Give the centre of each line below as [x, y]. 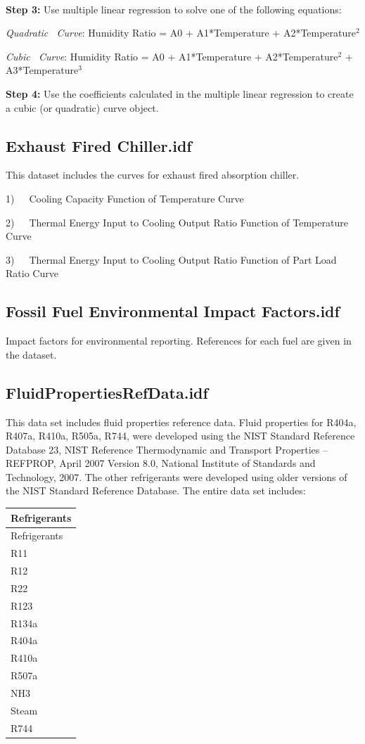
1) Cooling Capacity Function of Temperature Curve [125, 198]
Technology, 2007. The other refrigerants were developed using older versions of [177, 476]
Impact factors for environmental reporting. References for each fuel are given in [179, 341]
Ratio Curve [32, 273]
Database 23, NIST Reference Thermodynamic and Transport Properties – [167, 449]
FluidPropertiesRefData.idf [107, 392]
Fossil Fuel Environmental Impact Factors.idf [173, 311]
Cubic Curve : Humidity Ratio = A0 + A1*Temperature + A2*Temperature [172, 56]
